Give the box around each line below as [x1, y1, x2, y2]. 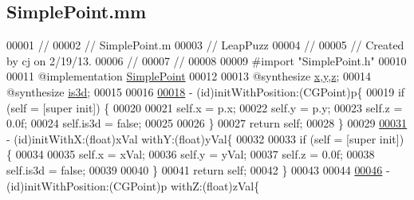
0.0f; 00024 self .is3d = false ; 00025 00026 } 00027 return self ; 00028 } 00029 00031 [6, 115, 408, 131]
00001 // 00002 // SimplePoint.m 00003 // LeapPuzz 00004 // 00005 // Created [6, 37, 404, 53]
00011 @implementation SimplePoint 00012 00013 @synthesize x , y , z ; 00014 [6, 68, 372, 84]
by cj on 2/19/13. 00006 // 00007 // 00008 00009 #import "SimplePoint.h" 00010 [6, 52, 407, 69]
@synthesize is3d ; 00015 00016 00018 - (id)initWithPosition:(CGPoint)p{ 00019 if [6, 83, 405, 100]
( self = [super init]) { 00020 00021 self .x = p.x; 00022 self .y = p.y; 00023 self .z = [6, 99, 403, 116]
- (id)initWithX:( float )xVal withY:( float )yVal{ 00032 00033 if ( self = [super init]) [6, 130, 404, 147]
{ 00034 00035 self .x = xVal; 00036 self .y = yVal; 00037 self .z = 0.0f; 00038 [6, 146, 375, 163]
